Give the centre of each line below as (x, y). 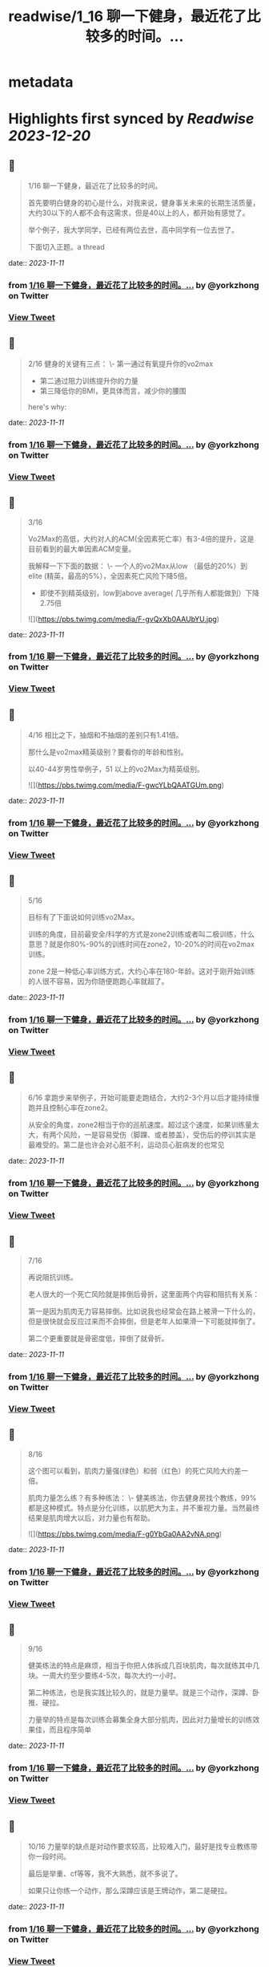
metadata (41, 82)
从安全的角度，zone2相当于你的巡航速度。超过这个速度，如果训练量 (140, 1125)
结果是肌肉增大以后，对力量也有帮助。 (91, 1518)
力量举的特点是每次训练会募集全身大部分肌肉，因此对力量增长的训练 (140, 1720)
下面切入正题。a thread (66, 247)
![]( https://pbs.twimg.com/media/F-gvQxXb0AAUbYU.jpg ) (124, 619)
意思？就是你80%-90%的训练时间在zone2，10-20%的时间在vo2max (141, 944)
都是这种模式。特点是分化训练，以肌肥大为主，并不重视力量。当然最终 (144, 1508)
